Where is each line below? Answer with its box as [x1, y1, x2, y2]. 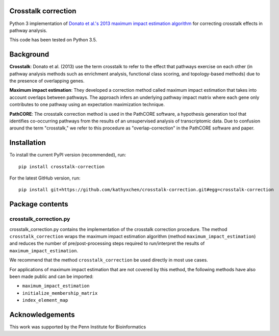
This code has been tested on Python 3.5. [9, 37, 97, 43]
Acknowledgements [9, 310, 75, 319]
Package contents [9, 200, 68, 209]
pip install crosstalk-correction [18, 164, 105, 169]
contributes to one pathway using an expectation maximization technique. [9, 101, 165, 108]
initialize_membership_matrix [22, 290, 98, 296]
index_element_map [22, 297, 68, 303]
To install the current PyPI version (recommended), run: [9, 152, 126, 158]
